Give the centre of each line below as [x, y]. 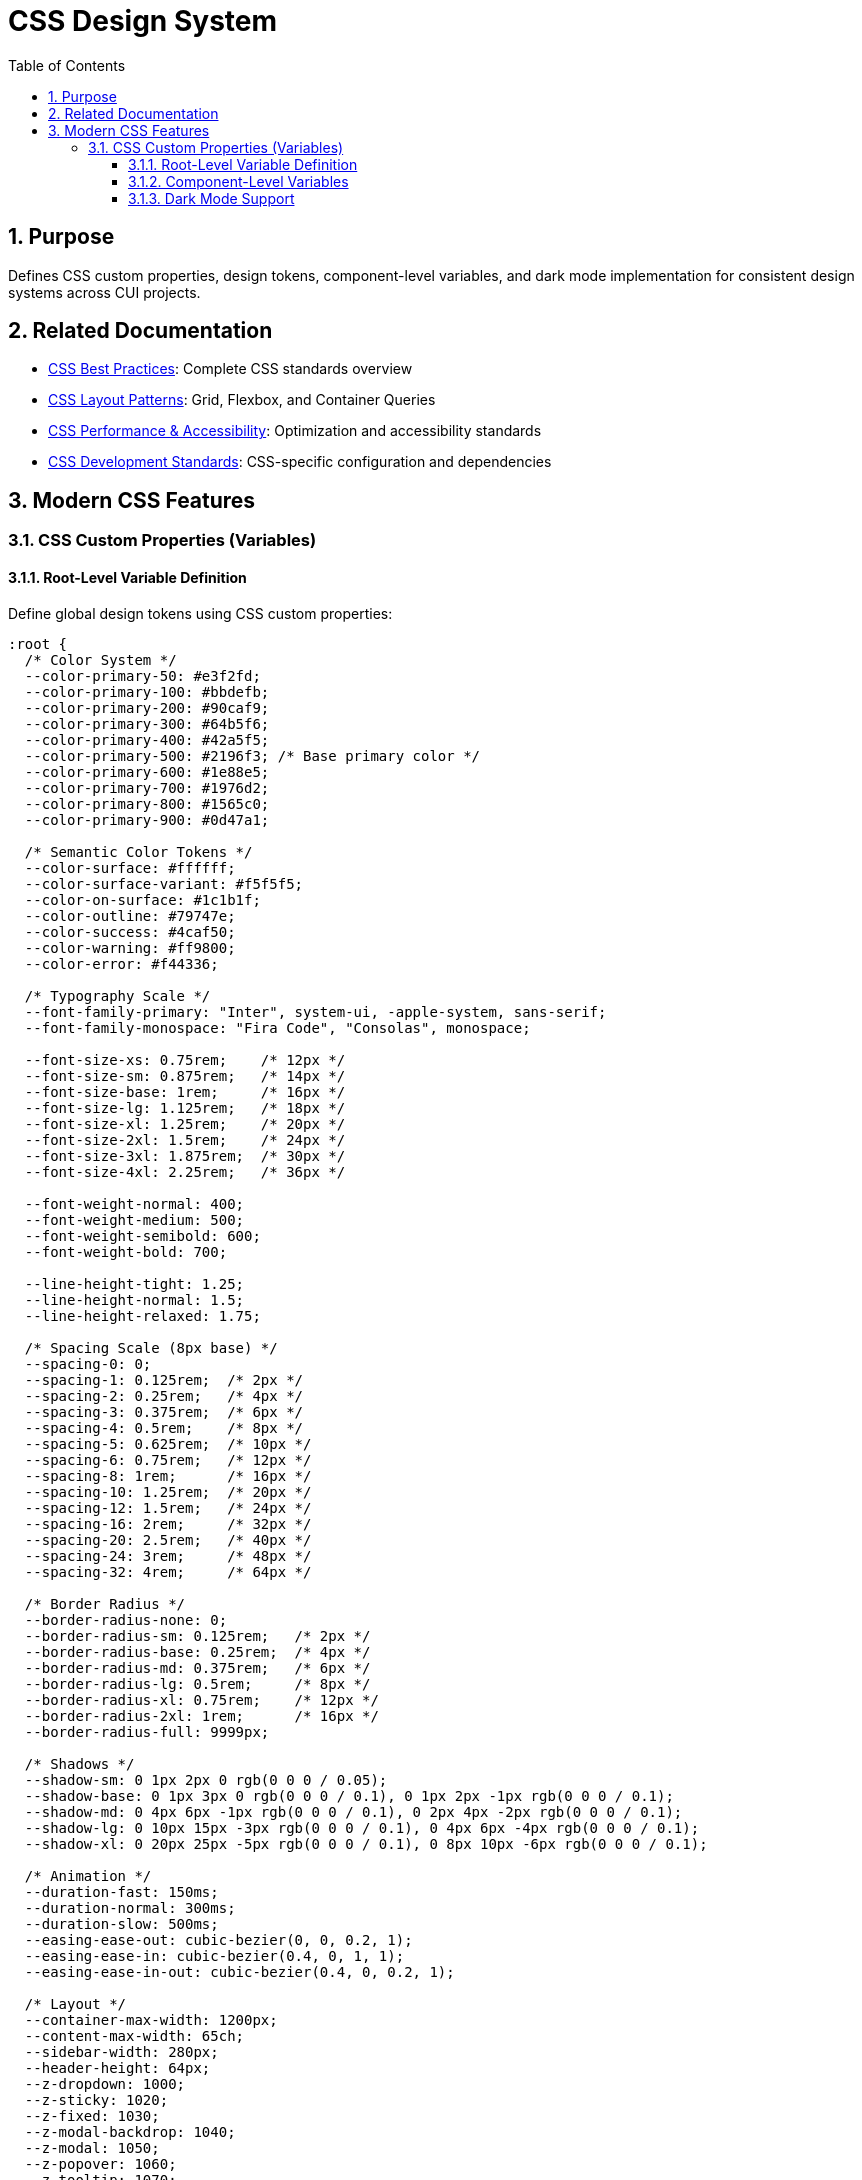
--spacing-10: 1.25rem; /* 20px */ [168, 1491]
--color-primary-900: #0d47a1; [147, 819]
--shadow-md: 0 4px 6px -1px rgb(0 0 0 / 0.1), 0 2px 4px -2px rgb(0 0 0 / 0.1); [353, 1811]
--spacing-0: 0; [88, 1363]
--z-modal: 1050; [92, 2147]
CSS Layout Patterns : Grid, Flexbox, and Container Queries [242, 400]
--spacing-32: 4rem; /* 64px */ [168, 1571]
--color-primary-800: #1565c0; [147, 803]
